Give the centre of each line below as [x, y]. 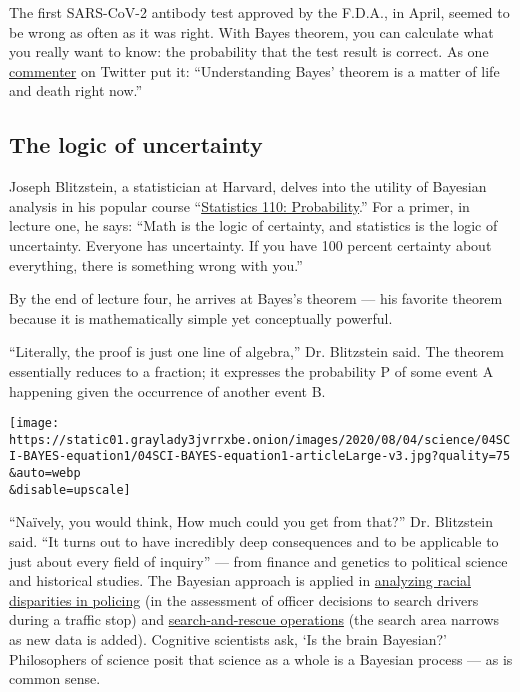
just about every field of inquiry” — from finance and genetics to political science [258, 560]
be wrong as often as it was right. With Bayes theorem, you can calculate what [251, 31]
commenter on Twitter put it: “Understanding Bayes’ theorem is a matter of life [254, 70]
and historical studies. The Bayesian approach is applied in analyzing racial [240, 580]
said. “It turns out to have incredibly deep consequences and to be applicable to [254, 540]
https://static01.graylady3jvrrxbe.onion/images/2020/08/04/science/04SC [260, 439]
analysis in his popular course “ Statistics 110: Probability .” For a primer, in [239, 205]
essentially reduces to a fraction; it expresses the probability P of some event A [251, 370]
